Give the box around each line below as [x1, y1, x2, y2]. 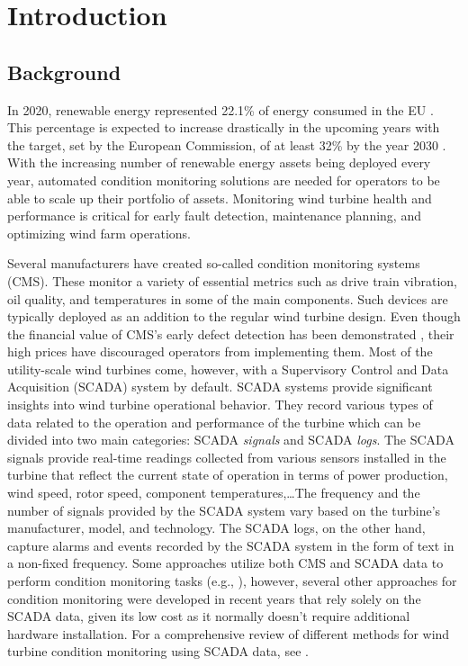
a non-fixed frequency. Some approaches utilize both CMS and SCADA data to [7, 553, 444, 572]
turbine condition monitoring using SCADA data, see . [7, 642, 309, 661]
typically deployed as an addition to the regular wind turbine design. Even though [7, 307, 461, 326]
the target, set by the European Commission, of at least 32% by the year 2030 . [7, 135, 446, 154]
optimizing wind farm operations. [7, 223, 191, 242]
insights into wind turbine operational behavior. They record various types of [7, 395, 433, 414]
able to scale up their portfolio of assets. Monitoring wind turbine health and [7, 188, 432, 207]
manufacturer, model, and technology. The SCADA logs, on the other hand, [7, 518, 426, 537]
